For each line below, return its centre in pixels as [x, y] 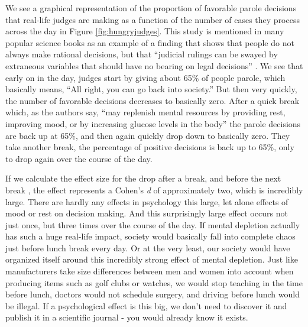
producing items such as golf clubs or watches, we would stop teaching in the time [154, 282]
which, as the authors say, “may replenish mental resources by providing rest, [145, 112]
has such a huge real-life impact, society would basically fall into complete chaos [150, 236]
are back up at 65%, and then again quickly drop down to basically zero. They [148, 135]
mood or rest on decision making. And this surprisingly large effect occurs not [147, 213]
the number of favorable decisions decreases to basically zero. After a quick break [153, 100]
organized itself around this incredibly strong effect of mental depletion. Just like [152, 259]
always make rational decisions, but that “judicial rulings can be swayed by [142, 54]
